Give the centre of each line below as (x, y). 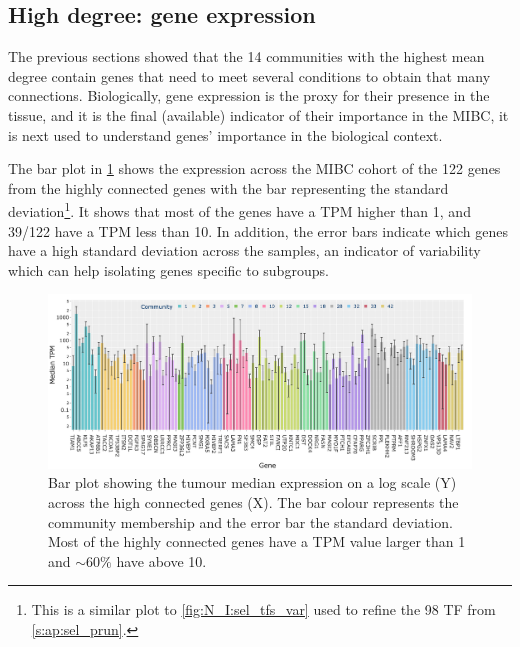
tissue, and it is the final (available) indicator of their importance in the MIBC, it (258, 114)
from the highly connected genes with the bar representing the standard (228, 187)
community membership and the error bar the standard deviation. (250, 521)
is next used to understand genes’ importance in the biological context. (225, 134)
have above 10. (161, 560)
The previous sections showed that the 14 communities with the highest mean (246, 56)
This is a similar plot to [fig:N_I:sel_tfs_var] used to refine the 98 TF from (263, 609)
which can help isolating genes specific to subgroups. (168, 269)
